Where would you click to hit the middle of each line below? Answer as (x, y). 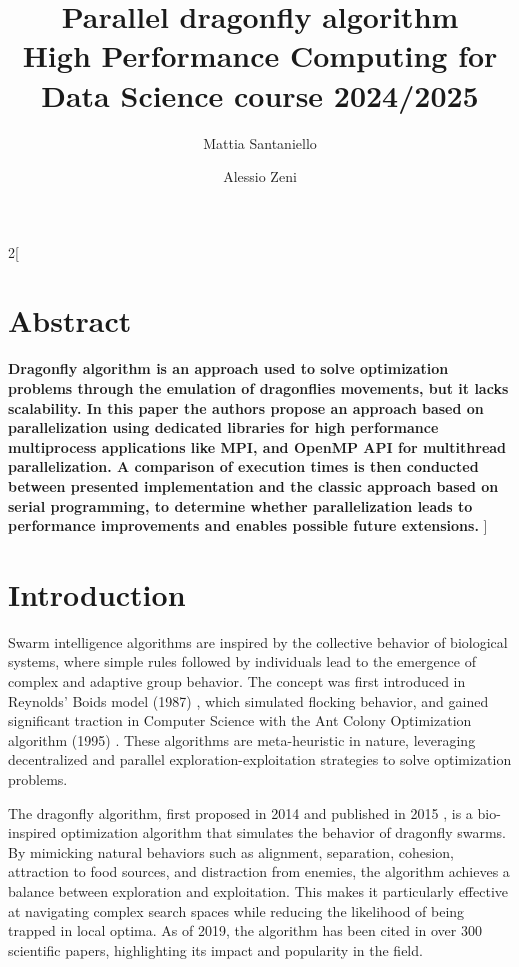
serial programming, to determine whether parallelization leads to (240, 505)
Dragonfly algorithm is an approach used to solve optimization (228, 368)
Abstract (70, 320)
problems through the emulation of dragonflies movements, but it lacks (258, 388)
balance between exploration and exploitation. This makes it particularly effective (258, 891)
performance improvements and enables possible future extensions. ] (248, 525)
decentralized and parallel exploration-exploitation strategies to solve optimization (260, 759)
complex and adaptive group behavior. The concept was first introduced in (237, 681)
